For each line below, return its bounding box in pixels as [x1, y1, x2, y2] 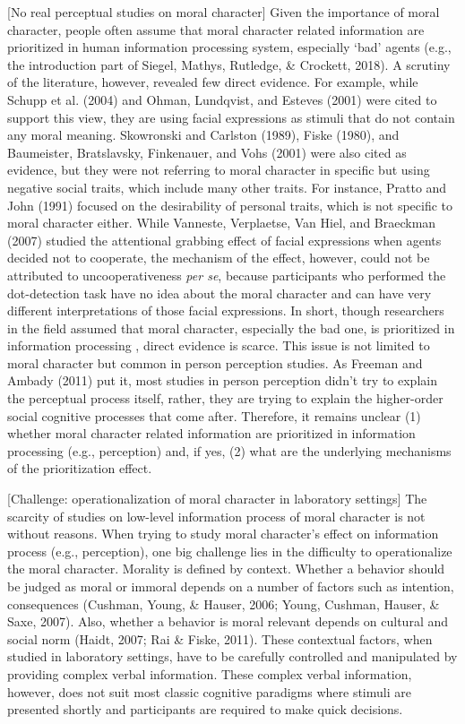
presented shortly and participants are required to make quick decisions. [7, 700, 403, 719]
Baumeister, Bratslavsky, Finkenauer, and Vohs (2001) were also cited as [7, 142, 407, 161]
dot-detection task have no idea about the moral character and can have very [7, 283, 432, 302]
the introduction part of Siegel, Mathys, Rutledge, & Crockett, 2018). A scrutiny [7, 55, 451, 73]
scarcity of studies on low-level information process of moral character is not [7, 506, 426, 525]
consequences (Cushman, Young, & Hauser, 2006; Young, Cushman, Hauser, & [7, 594, 440, 613]
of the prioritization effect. [7, 459, 152, 478]
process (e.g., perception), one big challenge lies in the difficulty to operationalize [7, 541, 452, 560]
